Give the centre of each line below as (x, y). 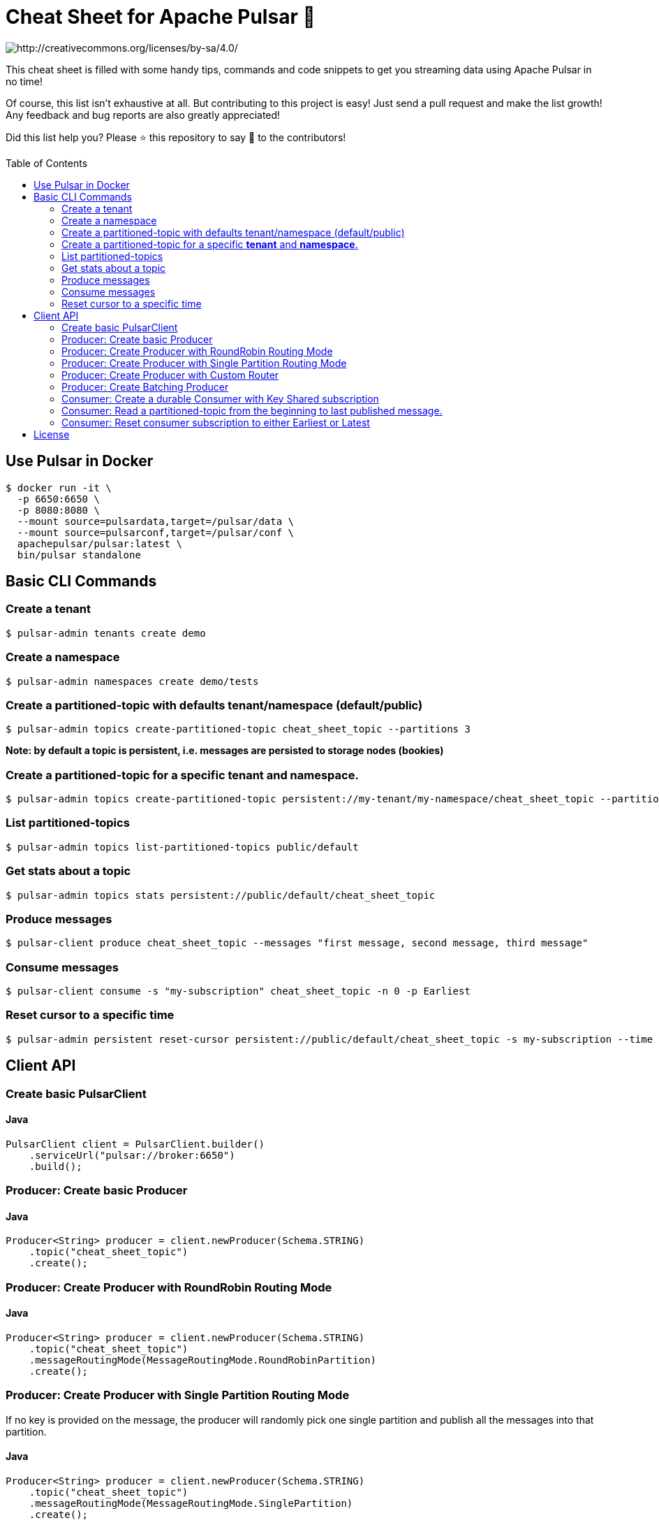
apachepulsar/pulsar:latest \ (99, 543)
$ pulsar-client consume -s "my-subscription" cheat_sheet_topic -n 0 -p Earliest (238, 991)
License (52, 434)
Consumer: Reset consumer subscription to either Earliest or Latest (216, 422)
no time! (24, 81)
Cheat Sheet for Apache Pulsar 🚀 (161, 17)
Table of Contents (47, 163)
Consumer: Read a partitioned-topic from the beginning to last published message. (252, 410)
